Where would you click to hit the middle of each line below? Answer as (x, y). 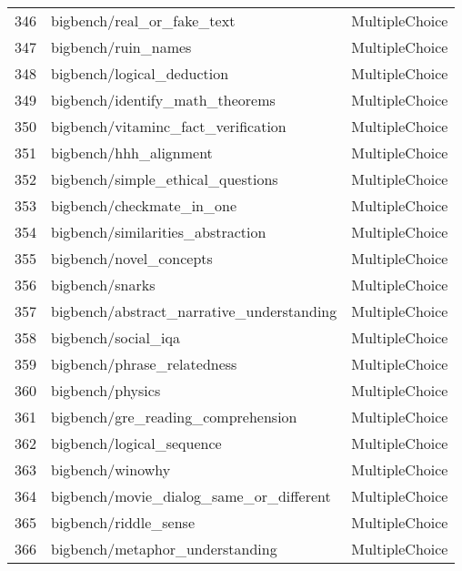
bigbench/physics (106, 390)
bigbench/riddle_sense (123, 522)
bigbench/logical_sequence (136, 443)
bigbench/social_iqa (115, 337)
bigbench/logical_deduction (140, 73)
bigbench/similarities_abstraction (159, 232)
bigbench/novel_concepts (132, 258)
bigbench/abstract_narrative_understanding (194, 311)
